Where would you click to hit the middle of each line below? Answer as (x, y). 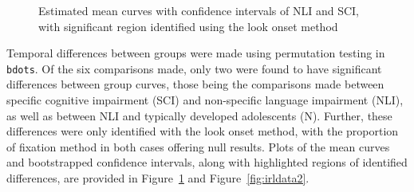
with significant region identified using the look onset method (188, 26)
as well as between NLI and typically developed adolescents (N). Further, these (199, 115)
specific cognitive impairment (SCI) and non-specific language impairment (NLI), (205, 100)
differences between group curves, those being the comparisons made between (195, 84)
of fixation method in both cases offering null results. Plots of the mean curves (198, 146)
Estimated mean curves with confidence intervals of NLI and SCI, (199, 10)
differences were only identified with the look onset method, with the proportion (203, 131)
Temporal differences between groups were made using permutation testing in (196, 53)
